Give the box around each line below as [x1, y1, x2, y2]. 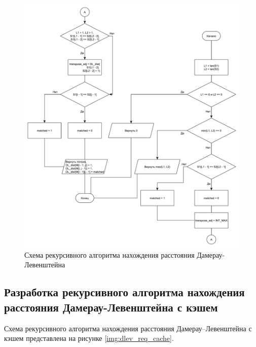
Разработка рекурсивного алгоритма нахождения [4, 284, 245, 300]
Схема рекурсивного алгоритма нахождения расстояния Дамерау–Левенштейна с [4, 323, 252, 333]
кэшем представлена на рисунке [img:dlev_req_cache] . [4, 333, 174, 343]
